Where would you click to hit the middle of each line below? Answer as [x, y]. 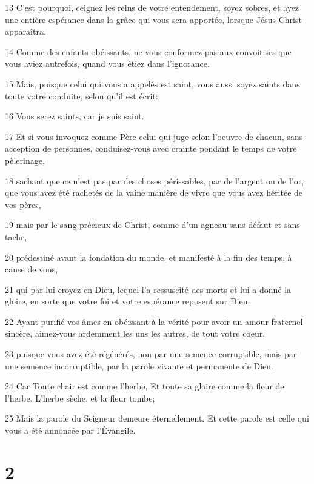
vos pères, [23, 204]
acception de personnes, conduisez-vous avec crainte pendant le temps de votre [151, 148]
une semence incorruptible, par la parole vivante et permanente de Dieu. [139, 365]
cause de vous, [32, 269]
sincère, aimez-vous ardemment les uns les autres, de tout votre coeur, [135, 333]
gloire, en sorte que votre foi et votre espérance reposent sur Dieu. [128, 301]
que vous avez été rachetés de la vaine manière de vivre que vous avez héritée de [154, 193]
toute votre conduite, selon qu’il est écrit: [82, 96]
